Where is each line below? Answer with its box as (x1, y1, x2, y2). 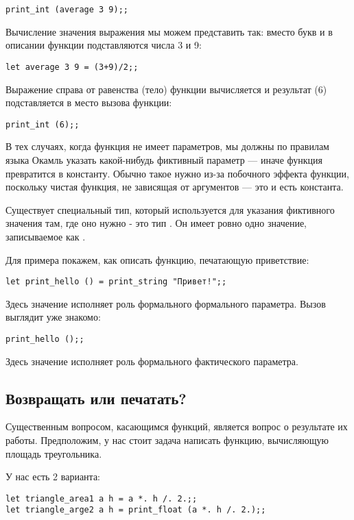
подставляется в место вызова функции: (5, 95, 172, 110)
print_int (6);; (5, 119, 80, 129)
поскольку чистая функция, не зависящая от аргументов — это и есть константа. (5, 179, 344, 194)
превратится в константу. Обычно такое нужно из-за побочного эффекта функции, (5, 166, 349, 180)
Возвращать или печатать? (5, 387, 187, 408)
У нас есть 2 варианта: (5, 469, 100, 484)
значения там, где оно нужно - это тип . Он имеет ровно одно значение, (5, 216, 307, 230)
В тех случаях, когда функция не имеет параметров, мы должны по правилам (5, 139, 329, 153)
